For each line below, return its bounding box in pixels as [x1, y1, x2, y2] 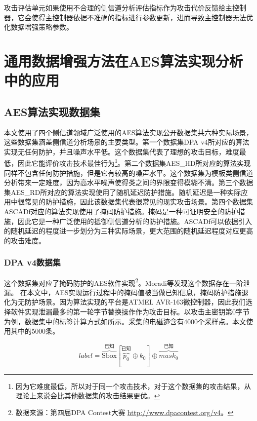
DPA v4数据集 [4, 256, 61, 268]
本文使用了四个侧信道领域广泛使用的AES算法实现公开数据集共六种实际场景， [4, 127, 253, 137]
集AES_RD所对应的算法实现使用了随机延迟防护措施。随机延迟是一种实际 [4, 187, 241, 197]
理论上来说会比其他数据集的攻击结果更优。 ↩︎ [15, 390, 160, 401]
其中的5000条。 [10, 326, 59, 336]
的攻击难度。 [4, 235, 45, 245]
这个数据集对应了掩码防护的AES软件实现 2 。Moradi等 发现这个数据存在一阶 [4, 276, 243, 288]
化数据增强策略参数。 [4, 22, 73, 32]
